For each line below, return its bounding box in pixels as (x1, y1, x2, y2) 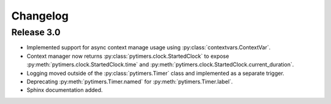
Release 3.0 (11, 27, 61, 38)
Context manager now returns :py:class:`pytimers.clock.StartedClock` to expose (26, 52, 229, 60)
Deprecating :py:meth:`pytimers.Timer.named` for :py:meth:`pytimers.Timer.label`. (26, 78, 233, 85)
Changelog (11, 9, 69, 23)
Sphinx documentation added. (26, 86, 103, 94)
